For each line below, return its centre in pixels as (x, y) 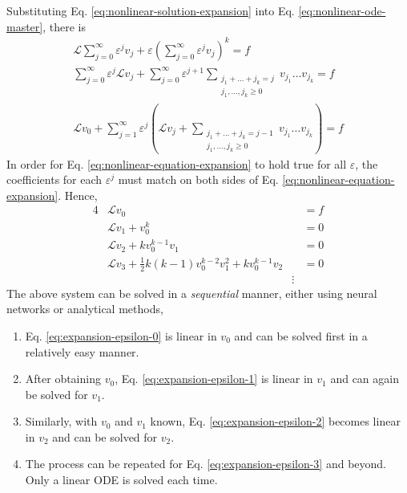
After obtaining (63, 379)
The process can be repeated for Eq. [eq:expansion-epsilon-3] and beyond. (206, 464)
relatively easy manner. (82, 351)
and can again (365, 379)
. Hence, (78, 195)
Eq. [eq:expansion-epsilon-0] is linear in (121, 335)
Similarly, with (61, 421)
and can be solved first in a (301, 335)
